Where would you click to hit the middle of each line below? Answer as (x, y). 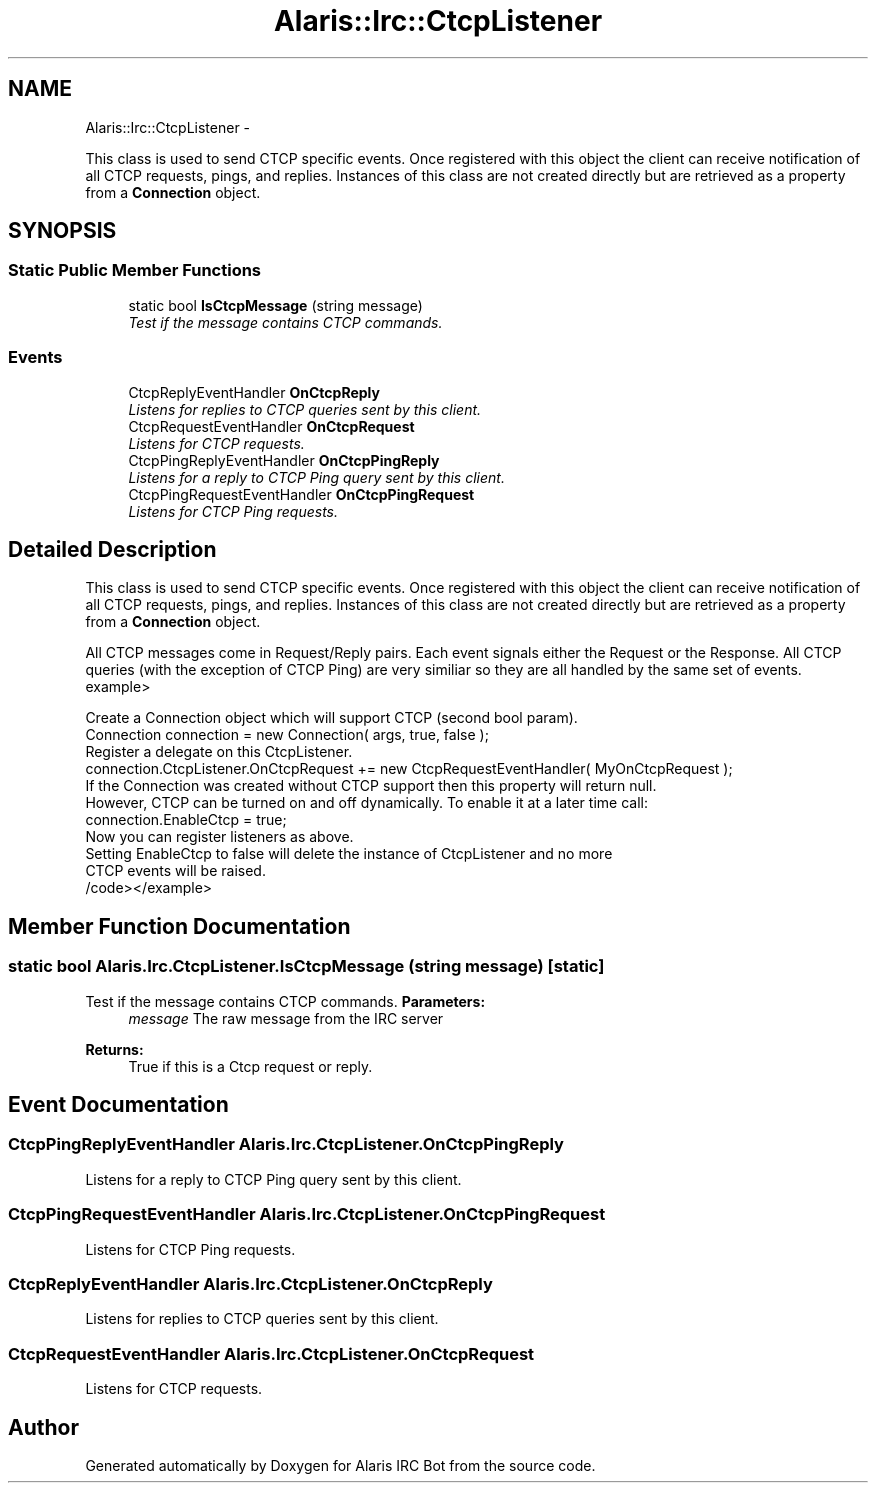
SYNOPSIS (62, 231)
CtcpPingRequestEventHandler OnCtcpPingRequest (301, 494)
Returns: (114, 1049)
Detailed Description (112, 549)
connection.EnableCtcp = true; (186, 820)
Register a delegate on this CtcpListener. (219, 752)
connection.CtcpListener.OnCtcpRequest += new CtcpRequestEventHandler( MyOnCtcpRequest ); (409, 769)
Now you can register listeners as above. (219, 837)
